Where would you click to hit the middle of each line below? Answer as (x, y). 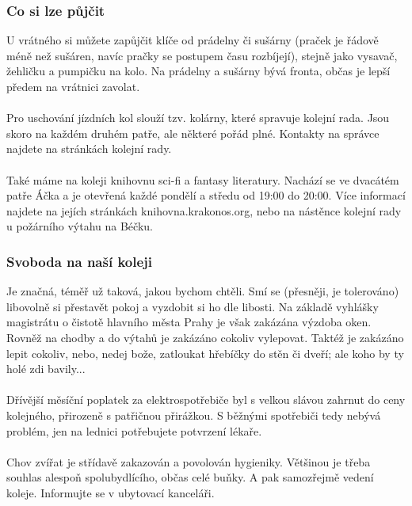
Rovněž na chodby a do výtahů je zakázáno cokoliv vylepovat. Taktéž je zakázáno (205, 337)
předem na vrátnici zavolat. (73, 86)
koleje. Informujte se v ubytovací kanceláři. (111, 492)
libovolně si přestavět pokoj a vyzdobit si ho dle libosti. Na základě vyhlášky (193, 306)
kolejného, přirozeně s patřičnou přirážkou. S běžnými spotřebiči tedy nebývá (194, 415)
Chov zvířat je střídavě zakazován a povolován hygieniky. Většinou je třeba (189, 461)
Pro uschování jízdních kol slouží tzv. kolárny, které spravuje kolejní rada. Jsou (198, 118)
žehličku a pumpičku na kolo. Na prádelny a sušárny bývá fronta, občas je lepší (198, 71)
